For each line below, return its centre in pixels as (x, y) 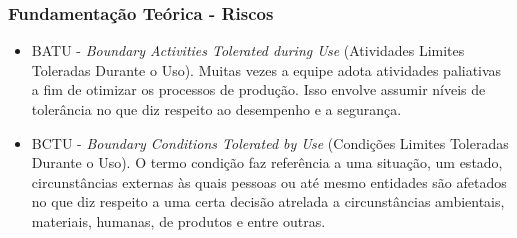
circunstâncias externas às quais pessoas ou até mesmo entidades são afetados (269, 181)
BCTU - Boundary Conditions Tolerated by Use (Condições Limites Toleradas (270, 142)
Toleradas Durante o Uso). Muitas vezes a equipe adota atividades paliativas (266, 69)
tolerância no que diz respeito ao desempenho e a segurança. (216, 109)
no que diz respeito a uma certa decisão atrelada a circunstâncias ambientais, (268, 201)
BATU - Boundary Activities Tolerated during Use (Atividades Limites (248, 50)
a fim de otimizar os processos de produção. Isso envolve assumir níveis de (258, 89)
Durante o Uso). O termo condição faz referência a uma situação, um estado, (267, 162)
